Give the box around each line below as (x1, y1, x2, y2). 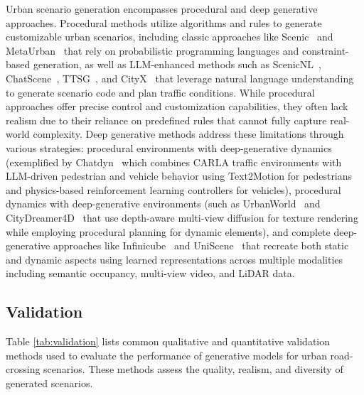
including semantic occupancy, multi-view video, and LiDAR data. (6, 266, 295, 281)
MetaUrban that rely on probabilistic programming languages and (6, 43, 299, 58)
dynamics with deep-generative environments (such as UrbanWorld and (6, 196, 321, 211)
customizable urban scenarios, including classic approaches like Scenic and (6, 29, 333, 44)
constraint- (301, 43, 349, 58)
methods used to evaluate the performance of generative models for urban (6, 347, 327, 362)
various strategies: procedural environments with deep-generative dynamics (6, 140, 332, 155)
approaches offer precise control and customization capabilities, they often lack (6, 99, 348, 114)
